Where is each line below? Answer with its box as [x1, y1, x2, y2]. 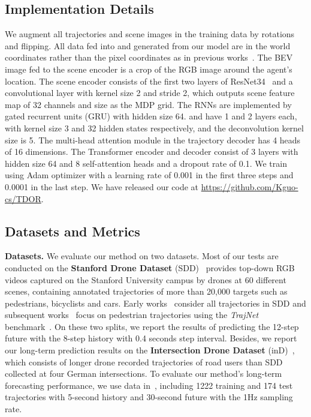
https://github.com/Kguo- [201, 180, 298, 193]
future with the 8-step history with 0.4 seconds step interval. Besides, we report [5, 332, 297, 344]
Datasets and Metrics [5, 221, 140, 240]
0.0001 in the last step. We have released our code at [5, 180, 199, 193]
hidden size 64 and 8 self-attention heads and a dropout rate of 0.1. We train [5, 157, 287, 169]
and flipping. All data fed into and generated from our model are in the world [5, 39, 291, 52]
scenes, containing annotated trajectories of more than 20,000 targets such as [5, 285, 288, 298]
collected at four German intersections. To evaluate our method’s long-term [5, 367, 282, 380]
